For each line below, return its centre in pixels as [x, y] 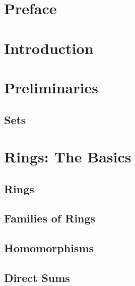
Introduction [49, 48]
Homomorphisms [49, 248]
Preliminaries [51, 87]
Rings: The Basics [68, 157]
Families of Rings [50, 218]
